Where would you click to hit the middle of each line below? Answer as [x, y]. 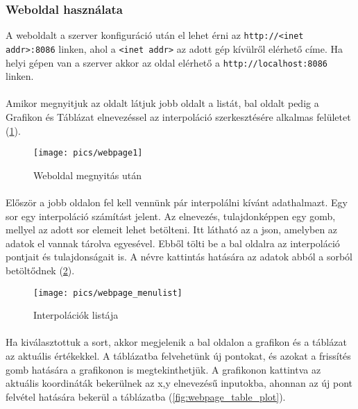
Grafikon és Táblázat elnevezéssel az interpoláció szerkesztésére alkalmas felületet [178, 116]
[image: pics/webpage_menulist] [108, 293]
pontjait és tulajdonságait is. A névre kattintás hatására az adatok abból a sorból [179, 257]
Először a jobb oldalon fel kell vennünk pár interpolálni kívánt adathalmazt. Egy [177, 202]
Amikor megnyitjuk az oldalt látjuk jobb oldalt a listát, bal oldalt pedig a [162, 103]
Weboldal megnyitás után [88, 175]
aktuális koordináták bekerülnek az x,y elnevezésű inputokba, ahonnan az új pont [179, 383]
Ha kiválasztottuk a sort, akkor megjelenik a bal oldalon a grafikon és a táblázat [176, 342]
